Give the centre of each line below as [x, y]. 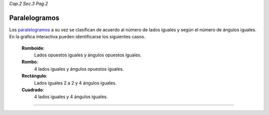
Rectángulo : [34, 76]
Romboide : [33, 48]
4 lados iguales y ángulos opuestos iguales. [79, 69]
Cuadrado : [33, 90]
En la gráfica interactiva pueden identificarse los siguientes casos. [77, 37]
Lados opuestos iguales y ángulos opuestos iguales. [88, 55]
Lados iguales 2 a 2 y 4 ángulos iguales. [75, 83]
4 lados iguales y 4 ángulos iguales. [71, 97]
